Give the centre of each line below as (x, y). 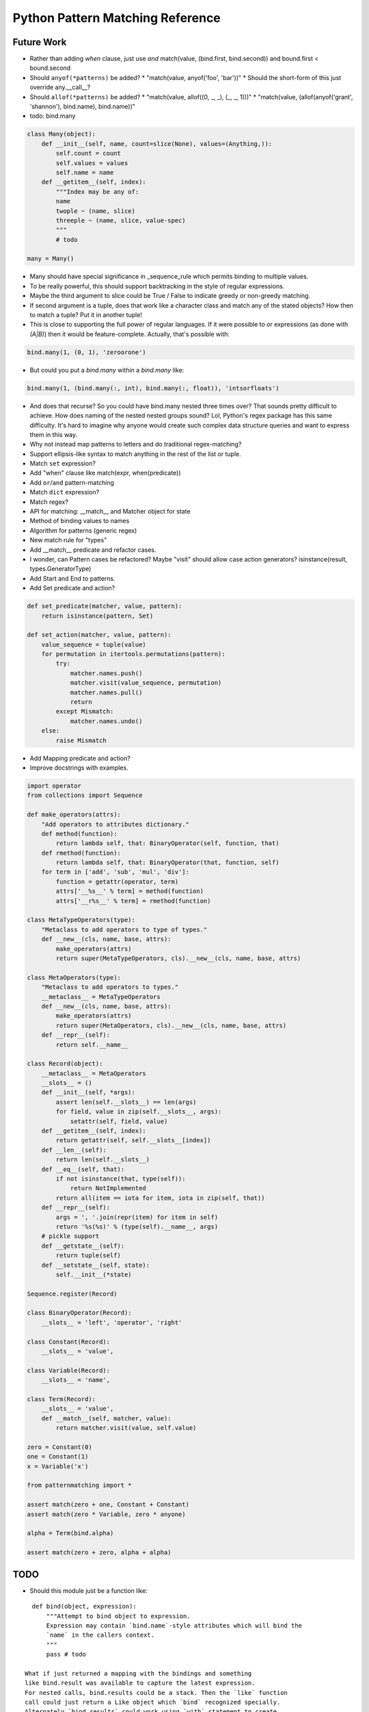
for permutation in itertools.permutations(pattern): (133, 654)
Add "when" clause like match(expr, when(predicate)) (105, 473)
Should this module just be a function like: (89, 1590)
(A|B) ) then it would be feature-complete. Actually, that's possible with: (130, 334)
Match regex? (49, 502)
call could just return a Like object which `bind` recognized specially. (153, 1702)
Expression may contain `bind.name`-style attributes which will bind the (174, 1625)
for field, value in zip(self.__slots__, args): (139, 1112)
